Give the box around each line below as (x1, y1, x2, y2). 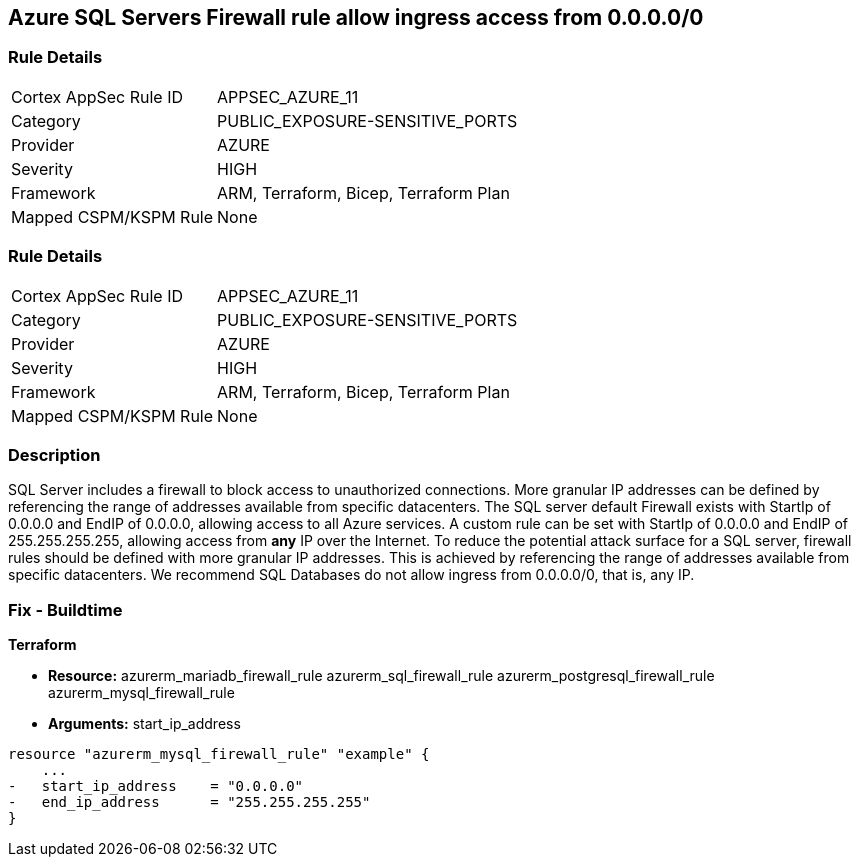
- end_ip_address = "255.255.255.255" (8, 794, 371, 811)
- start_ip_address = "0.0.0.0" (8, 778, 304, 795)
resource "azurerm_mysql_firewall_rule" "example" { (8, 746, 430, 763)
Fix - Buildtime (8, 599, 123, 620)
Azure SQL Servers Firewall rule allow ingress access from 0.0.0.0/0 (8, 5, 704, 30)
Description (8, 444, 101, 465)
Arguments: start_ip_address (48, 715, 241, 733)
